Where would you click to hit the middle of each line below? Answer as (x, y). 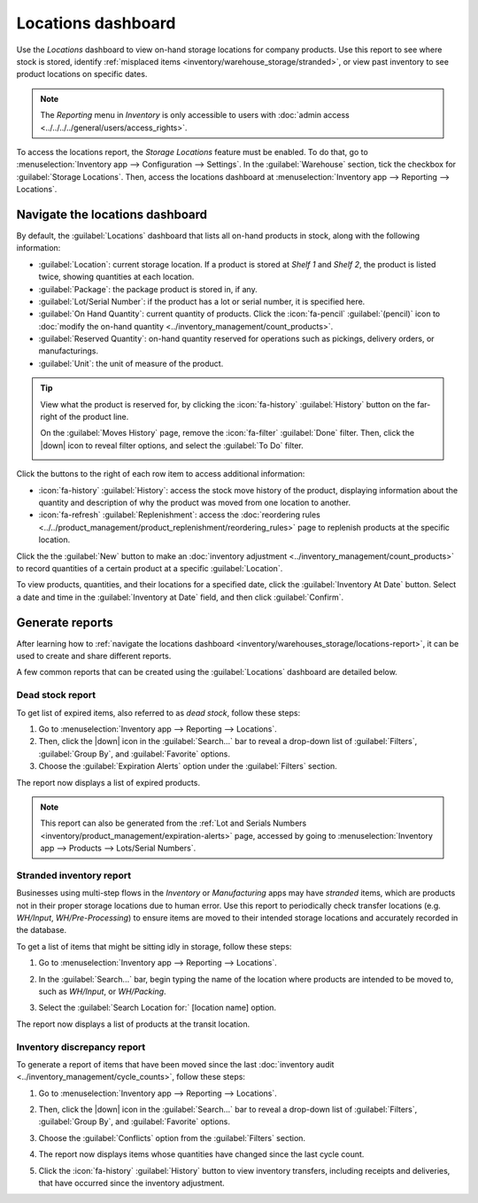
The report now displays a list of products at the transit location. (133, 1024)
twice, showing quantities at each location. (116, 277)
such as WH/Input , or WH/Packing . (103, 991)
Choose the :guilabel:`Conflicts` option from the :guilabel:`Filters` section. (172, 1137)
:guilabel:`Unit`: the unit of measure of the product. (131, 363)
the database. (42, 930)
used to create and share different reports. (94, 656)
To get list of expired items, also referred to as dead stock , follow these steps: (158, 712)
